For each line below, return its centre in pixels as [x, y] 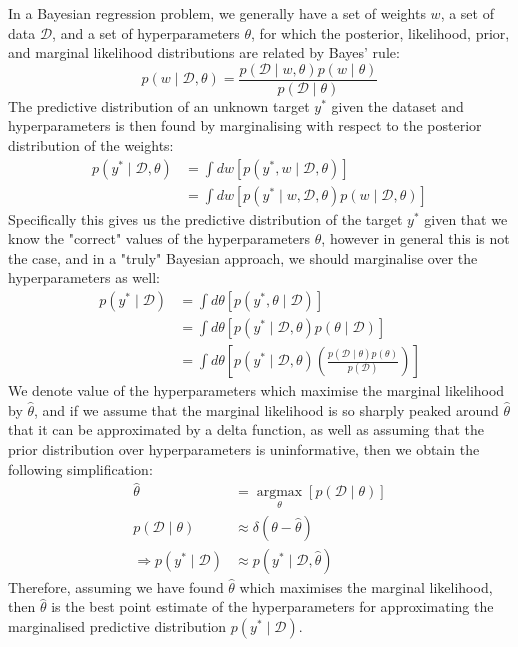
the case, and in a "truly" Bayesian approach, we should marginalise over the [243, 257]
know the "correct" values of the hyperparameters [159, 238]
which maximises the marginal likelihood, [366, 586]
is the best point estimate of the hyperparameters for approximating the [272, 606]
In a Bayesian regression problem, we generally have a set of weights [217, 13]
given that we [466, 218]
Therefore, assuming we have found [116, 586]
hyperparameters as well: [84, 277]
